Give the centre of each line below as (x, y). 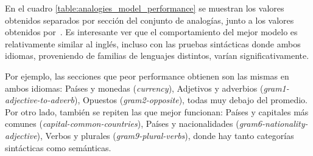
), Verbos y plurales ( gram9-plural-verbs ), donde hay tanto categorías (165, 135)
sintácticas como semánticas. (58, 147)
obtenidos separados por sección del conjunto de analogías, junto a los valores (149, 20)
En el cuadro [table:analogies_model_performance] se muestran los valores (145, 8)
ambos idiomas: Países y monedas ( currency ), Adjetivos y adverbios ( (134, 88)
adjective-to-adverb (40, 100)
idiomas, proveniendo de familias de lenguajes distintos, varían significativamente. (157, 56)
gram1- (276, 88)
